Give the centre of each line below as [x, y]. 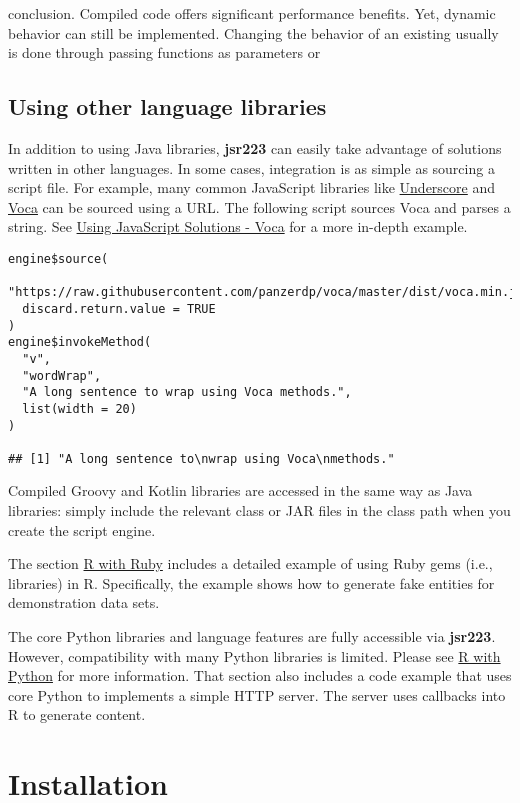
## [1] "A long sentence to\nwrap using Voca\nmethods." [201, 458]
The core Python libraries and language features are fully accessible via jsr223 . [252, 636]
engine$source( [58, 258]
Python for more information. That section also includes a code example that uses [260, 675]
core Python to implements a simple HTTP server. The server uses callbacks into [257, 694]
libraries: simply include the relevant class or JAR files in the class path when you [259, 510]
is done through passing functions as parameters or [164, 52]
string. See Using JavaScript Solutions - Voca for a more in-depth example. [238, 226]
